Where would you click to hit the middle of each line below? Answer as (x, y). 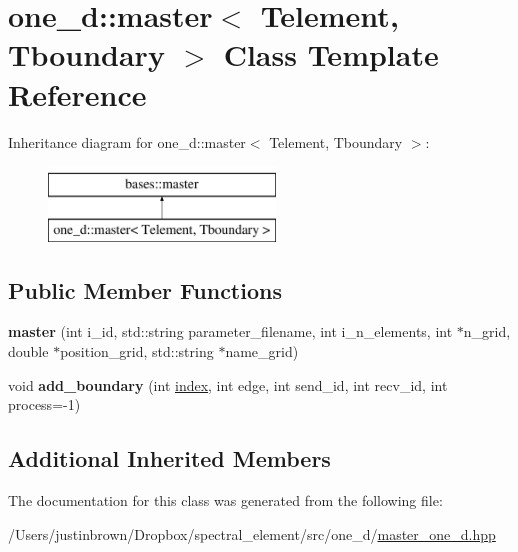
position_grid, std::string (137, 351)
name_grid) (262, 351)
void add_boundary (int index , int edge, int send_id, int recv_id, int (228, 384)
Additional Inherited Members (169, 458)
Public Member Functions (145, 289)
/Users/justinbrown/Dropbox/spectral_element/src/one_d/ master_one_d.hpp (252, 533)
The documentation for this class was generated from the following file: (225, 500)
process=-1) (44, 404)
